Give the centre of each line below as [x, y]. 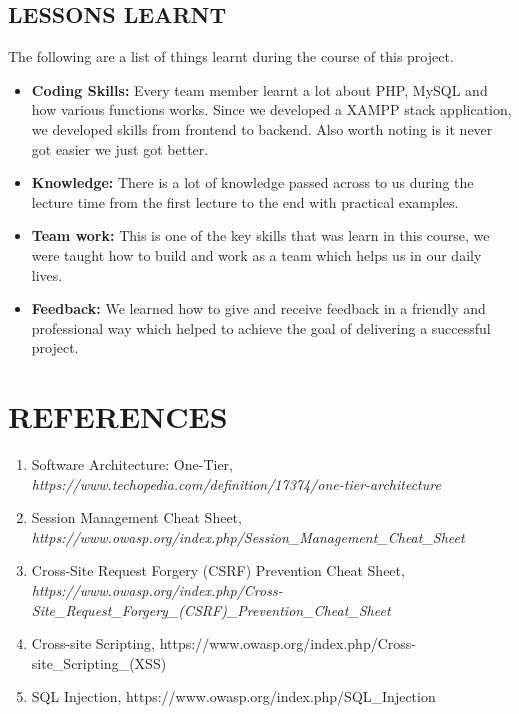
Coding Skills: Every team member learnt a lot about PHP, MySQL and [259, 89]
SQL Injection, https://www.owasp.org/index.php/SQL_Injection [233, 696]
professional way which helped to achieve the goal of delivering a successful [261, 327]
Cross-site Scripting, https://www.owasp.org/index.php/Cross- [223, 643]
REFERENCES [118, 416]
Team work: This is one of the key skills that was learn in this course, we [260, 235]
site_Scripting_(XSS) [99, 662]
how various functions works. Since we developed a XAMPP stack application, [271, 109]
